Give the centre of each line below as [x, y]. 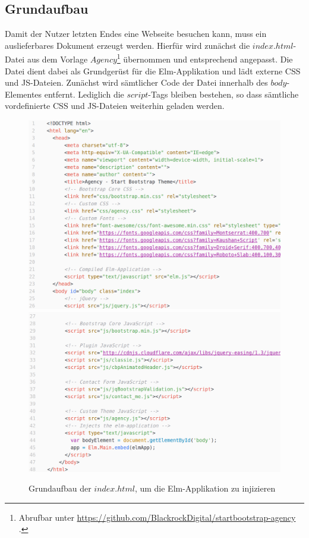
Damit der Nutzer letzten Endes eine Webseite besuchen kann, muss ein [136, 34]
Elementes [23, 94]
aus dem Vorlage [57, 59]
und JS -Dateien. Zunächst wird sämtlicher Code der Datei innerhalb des [136, 82]
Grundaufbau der [60, 488]
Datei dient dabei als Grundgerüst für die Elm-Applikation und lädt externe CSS [153, 71]
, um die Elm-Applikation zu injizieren [205, 488]
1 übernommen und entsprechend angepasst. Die [205, 58]
